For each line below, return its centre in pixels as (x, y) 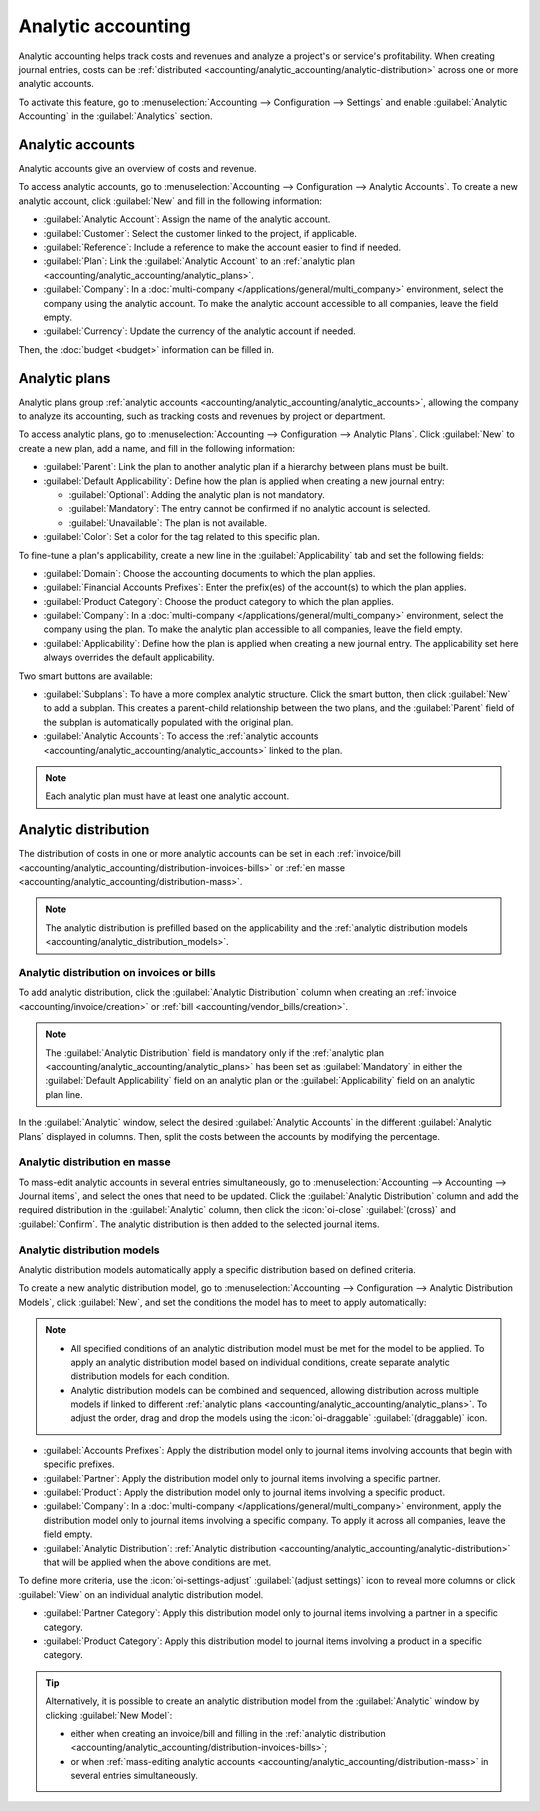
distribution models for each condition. (150, 1376)
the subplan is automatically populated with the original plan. (168, 722)
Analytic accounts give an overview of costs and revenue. (137, 169)
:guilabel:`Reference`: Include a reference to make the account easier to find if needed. (222, 247)
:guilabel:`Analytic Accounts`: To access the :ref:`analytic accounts (181, 736)
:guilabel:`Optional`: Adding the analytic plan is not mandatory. (196, 494)
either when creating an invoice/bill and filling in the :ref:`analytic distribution (228, 1733)
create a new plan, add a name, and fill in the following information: (156, 448)
